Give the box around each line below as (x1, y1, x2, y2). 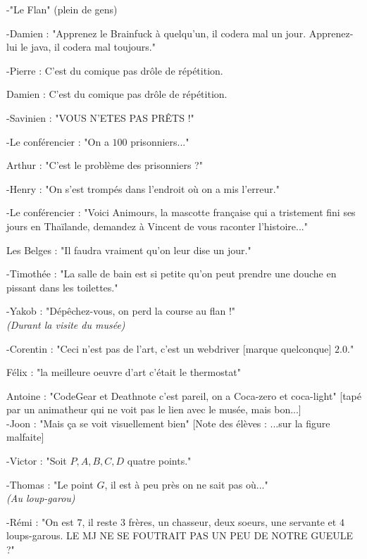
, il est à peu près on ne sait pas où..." (104, 477, 268, 491)
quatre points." (127, 453, 192, 468)
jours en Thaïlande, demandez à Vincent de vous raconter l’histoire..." (6, 218, 308, 233)
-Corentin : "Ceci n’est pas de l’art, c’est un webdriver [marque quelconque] (6, 341, 332, 356)
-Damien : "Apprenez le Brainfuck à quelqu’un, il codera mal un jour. (6, 25, 306, 40)
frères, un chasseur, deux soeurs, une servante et (128, 514, 337, 529)
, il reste (82, 514, 118, 529)
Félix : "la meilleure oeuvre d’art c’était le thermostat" (6, 365, 241, 379)
